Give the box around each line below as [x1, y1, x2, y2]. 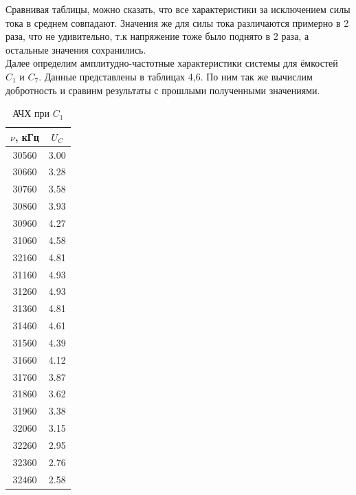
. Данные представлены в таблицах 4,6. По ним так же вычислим [38, 69, 313, 83]
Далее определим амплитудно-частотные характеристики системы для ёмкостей [5, 56, 338, 70]
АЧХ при [12, 106, 50, 120]
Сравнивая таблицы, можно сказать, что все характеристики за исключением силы [5, 2, 351, 16]
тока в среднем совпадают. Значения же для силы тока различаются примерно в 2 [5, 15, 349, 30]
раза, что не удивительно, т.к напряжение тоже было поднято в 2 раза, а [5, 29, 309, 43]
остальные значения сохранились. [5, 42, 146, 56]
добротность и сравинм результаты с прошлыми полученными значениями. [5, 82, 320, 97]
